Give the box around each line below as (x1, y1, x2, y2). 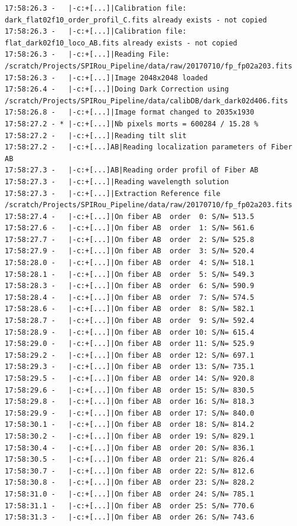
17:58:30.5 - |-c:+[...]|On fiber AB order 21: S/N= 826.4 (5, 455, 254, 464)
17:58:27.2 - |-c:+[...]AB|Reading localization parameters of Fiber (5, 143, 292, 152)
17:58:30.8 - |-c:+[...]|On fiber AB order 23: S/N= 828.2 (5, 478, 254, 487)
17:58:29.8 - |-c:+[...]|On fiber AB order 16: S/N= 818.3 (5, 397, 254, 406)
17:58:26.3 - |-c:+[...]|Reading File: (5, 50, 170, 59)
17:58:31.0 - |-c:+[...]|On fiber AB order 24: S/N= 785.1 (5, 489, 254, 498)
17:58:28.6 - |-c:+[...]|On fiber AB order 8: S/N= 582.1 (5, 305, 254, 313)
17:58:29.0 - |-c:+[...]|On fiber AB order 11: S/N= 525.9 (5, 339, 254, 348)
